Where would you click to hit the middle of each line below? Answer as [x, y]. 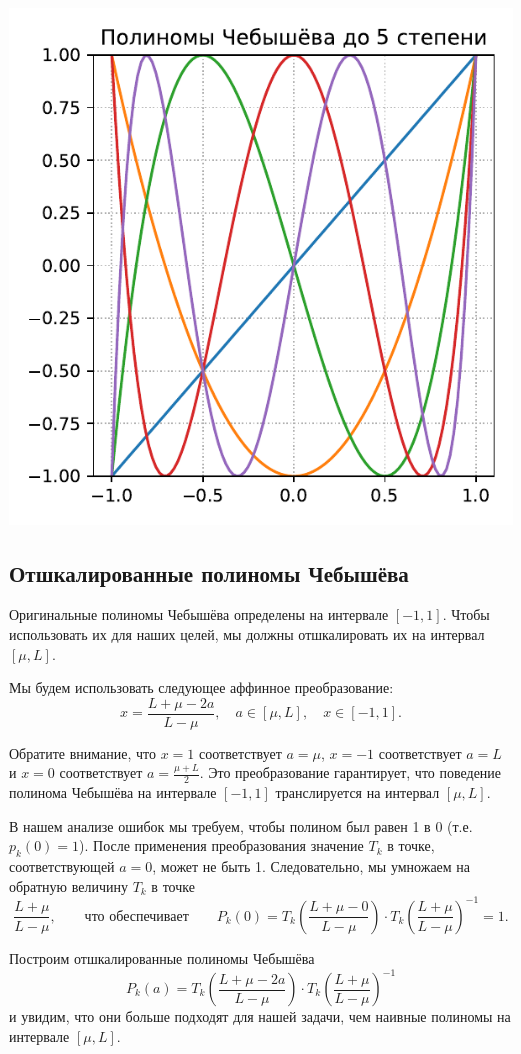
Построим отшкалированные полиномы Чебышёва [162, 957]
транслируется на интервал [357, 792]
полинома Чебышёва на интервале [113, 792]
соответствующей [62, 866]
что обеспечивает [136, 916]
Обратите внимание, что [82, 752]
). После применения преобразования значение [221, 845]
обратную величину [68, 885]
